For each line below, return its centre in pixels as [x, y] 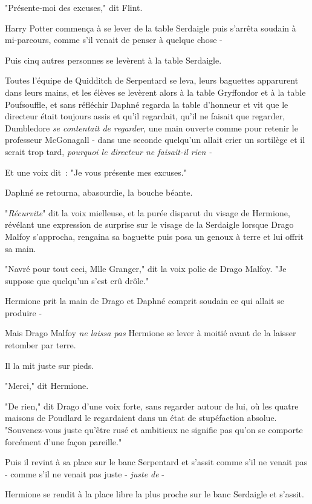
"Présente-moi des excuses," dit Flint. [74, 7]
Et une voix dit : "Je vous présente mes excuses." [96, 172]
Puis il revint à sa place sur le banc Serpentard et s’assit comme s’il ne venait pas [156, 462]
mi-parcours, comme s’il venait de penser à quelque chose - [114, 40]
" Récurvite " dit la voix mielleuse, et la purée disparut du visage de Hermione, [148, 212]
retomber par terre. [41, 345]
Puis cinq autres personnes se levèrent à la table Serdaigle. [113, 60]
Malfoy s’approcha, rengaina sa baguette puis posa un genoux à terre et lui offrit [154, 236]
